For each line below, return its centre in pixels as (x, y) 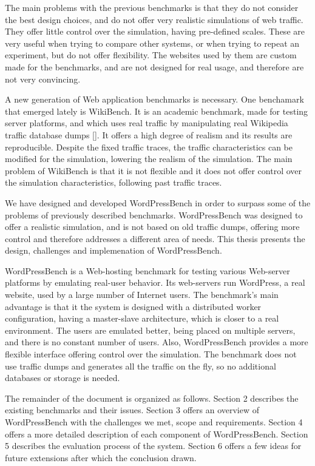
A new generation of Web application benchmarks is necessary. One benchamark (154, 99)
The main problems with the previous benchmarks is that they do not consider (152, 7)
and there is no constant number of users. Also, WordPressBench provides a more (157, 342)
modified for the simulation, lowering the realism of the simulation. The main (149, 159)
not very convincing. (43, 79)
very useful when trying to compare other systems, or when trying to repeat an (152, 43)
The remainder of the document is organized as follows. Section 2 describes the (152, 398)
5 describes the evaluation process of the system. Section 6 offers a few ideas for (153, 446)
